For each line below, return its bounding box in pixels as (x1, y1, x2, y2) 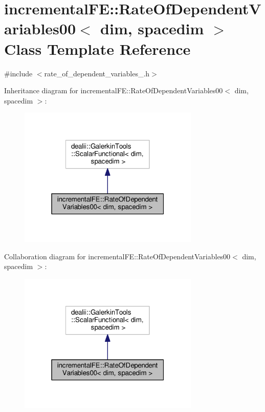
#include (4, 68, 33, 78)
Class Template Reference (4, 38, 191, 59)
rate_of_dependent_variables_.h (44, 68, 150, 78)
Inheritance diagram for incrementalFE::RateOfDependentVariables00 (4, 85, 223, 96)
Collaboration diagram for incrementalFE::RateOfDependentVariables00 (4, 251, 231, 261)
